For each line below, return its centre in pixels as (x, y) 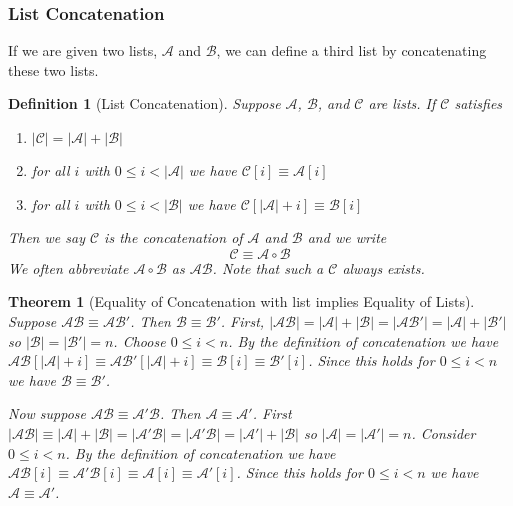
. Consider (443, 432)
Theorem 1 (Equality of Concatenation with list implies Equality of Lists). (241, 301)
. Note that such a (268, 267)
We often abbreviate (68, 267)
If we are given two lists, (83, 50)
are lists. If (402, 103)
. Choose (139, 340)
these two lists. (53, 69)
